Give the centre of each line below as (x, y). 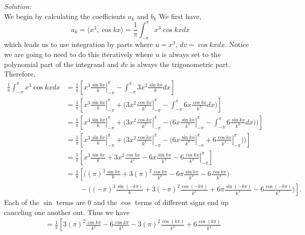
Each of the (22, 202)
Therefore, (20, 74)
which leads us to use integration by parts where (79, 44)
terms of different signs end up (182, 202)
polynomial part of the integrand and (61, 64)
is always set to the (191, 54)
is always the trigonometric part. (180, 64)
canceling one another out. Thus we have (67, 212)
